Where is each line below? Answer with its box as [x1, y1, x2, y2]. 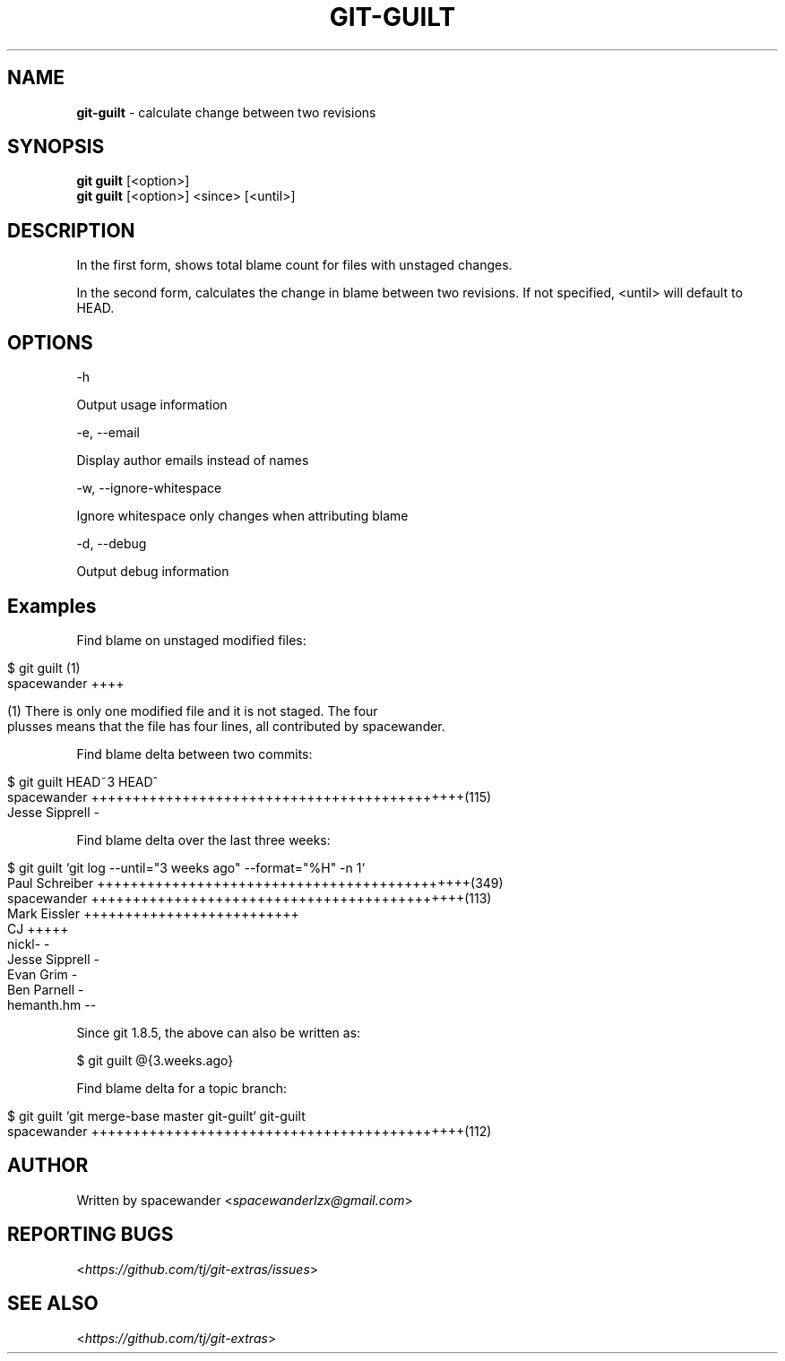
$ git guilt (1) [7, 659, 81, 676]
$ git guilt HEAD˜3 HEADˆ [7, 773, 159, 789]
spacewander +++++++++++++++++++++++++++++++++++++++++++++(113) [7, 890, 492, 906]
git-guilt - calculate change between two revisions [76, 104, 376, 120]
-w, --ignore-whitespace [76, 480, 222, 496]
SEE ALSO [7, 1292, 99, 1315]
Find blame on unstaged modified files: [76, 632, 306, 648]
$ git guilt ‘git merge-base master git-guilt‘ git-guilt [7, 1107, 306, 1124]
